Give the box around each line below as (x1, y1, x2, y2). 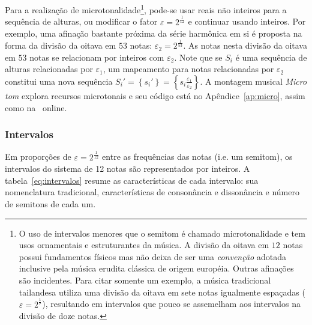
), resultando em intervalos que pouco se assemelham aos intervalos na (42, 297, 301, 310)
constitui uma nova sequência (5, 74, 113, 87)
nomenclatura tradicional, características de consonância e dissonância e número (5, 186, 299, 198)
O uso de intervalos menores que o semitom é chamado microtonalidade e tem (19, 226, 305, 239)
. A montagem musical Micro (200, 74, 307, 87)
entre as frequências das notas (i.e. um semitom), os (102, 150, 293, 163)
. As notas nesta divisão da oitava (183, 39, 307, 52)
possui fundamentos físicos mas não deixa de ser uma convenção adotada (19, 250, 286, 263)
